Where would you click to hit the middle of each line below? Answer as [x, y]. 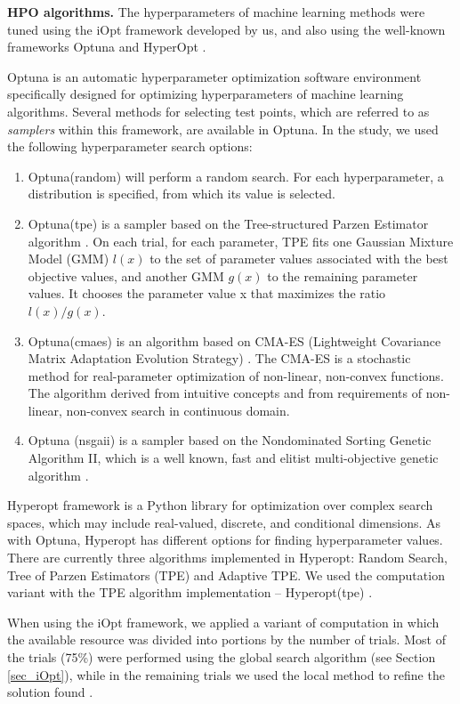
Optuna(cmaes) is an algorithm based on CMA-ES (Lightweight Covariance [234, 340]
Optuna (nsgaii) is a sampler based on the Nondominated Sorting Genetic [230, 440]
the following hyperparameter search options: [130, 146]
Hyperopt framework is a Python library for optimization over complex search [220, 505]
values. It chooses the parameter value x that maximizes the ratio [207, 293]
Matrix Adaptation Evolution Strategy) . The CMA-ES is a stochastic [219, 358]
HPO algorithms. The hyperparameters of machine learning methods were [216, 12]
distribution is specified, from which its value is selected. [182, 194]
